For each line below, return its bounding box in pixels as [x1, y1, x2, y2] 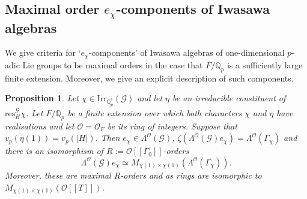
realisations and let [5, 119, 74, 132]
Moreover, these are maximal [5, 168, 111, 181]
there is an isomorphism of [5, 144, 103, 157]
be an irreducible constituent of [172, 92, 286, 104]
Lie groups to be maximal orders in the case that [22, 58, 203, 71]
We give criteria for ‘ [5, 46, 81, 59]
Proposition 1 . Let [5, 92, 79, 104]
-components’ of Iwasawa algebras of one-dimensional [88, 46, 285, 59]
